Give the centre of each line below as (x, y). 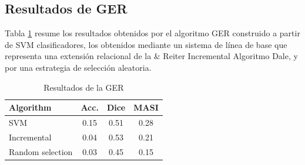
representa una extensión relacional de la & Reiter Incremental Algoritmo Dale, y (151, 56)
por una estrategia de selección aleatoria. (78, 67)
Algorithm (30, 107)
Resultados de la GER (84, 87)
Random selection (41, 151)
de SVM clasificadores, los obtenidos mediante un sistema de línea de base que (146, 44)
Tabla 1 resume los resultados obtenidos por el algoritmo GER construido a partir (152, 33)
